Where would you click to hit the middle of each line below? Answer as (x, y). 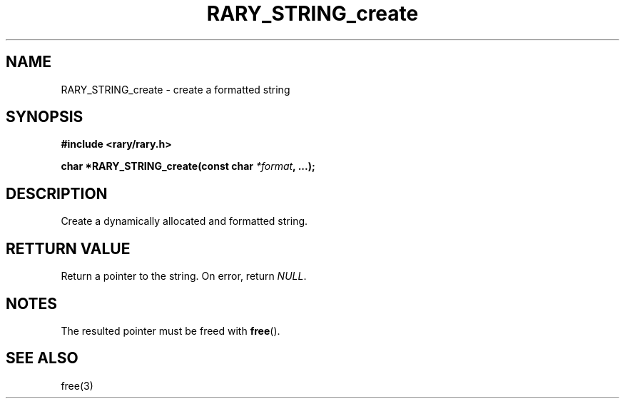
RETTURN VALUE (68, 248)
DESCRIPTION (57, 193)
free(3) (77, 385)
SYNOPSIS (45, 117)
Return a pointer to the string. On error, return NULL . (184, 276)
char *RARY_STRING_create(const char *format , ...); (188, 166)
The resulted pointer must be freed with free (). (171, 330)
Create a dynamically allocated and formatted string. (184, 221)
